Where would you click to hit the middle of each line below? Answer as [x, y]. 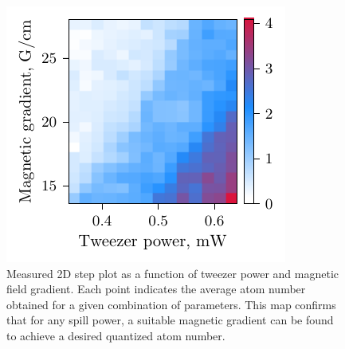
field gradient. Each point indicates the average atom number [156, 289]
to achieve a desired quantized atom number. [116, 335]
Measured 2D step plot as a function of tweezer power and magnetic [173, 273]
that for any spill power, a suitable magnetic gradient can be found [170, 320]
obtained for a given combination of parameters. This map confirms [171, 304]
